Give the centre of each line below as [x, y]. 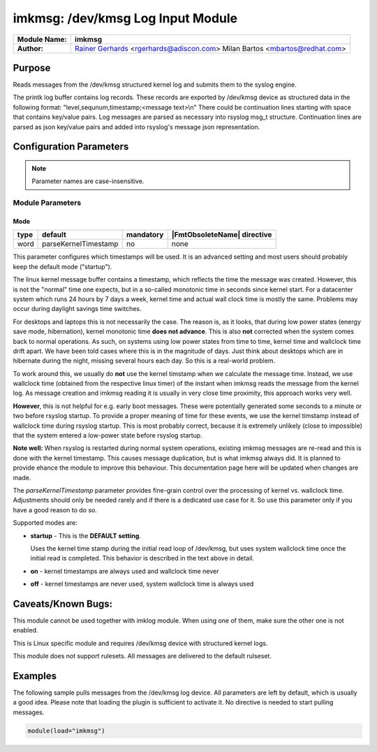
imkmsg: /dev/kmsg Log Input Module [125, 18]
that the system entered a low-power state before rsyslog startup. [108, 435]
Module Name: [42, 39]
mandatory [145, 235]
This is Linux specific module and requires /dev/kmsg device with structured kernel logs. [140, 643]
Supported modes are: [45, 523]
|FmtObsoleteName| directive [222, 235]
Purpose [32, 67]
